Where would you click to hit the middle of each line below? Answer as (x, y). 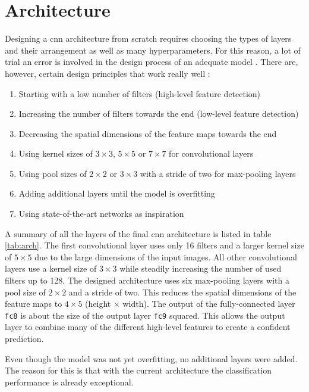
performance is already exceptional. (69, 382)
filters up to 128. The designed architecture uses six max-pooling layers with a (147, 280)
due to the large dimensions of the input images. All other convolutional (166, 256)
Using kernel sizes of (56, 153)
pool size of (25, 292)
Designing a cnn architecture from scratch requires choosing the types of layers (148, 38)
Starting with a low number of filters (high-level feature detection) (140, 93)
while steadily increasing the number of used (201, 268)
